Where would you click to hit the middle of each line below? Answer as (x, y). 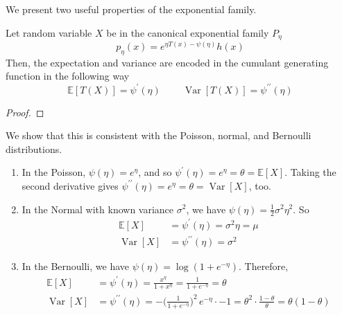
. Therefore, (263, 266)
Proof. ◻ (25, 112)
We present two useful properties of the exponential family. (131, 9)
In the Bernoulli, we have (76, 266)
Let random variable (49, 32)
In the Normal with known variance (98, 209)
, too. (260, 185)
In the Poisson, (54, 172)
